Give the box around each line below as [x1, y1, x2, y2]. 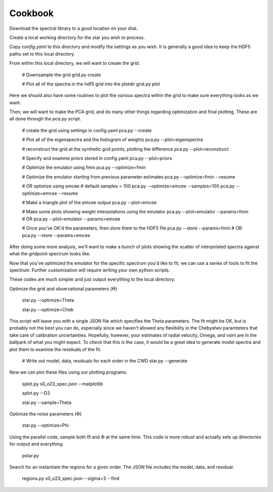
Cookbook [9, 8, 54, 19]
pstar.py [22, 453, 39, 459]
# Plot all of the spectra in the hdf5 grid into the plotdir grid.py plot [22, 81, 160, 87]
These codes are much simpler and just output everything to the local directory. [9, 276, 175, 283]
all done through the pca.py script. [9, 116, 81, 122]
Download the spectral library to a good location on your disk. [9, 25, 139, 31]
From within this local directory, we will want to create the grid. [9, 60, 140, 66]
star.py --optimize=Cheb [22, 306, 74, 312]
